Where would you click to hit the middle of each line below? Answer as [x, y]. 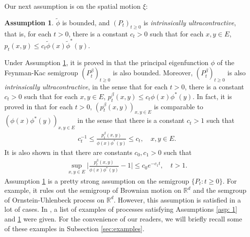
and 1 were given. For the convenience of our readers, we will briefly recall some [123, 219]
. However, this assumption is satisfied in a [177, 199]
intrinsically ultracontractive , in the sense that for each [86, 87]
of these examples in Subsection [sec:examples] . [74, 228]
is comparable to [179, 106]
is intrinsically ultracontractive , [190, 22]
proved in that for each [39, 106]
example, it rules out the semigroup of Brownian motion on [93, 190]
